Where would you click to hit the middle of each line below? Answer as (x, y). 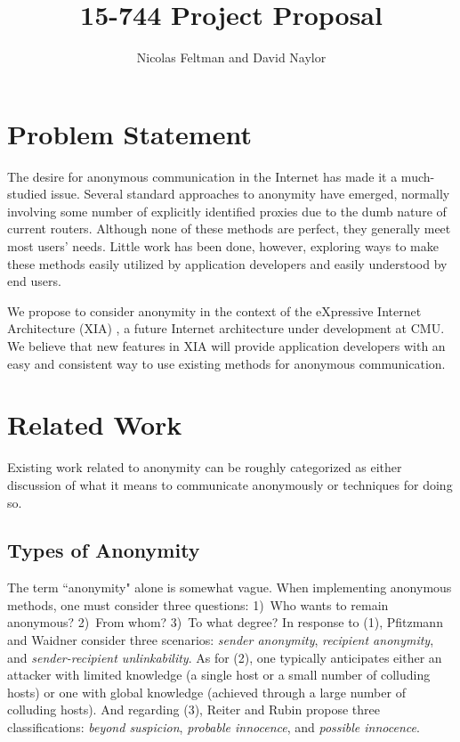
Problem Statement (129, 133)
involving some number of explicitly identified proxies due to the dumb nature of (227, 211)
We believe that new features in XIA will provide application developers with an (226, 346)
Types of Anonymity (104, 550)
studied (27, 194)
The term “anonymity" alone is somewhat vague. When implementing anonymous (230, 587)
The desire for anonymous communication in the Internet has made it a (202, 176)
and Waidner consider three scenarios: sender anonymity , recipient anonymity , (221, 640)
